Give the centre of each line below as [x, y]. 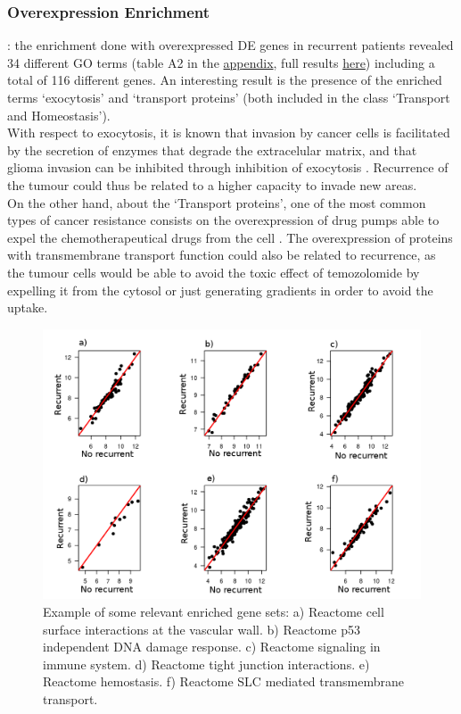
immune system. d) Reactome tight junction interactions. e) [206, 664]
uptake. [28, 307]
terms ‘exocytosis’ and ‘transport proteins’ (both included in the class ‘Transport [229, 97]
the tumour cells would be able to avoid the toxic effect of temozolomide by [214, 272]
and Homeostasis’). [59, 115]
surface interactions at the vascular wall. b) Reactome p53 [202, 629]
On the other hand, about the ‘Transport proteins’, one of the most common [217, 202]
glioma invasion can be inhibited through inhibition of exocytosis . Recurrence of [228, 167]
